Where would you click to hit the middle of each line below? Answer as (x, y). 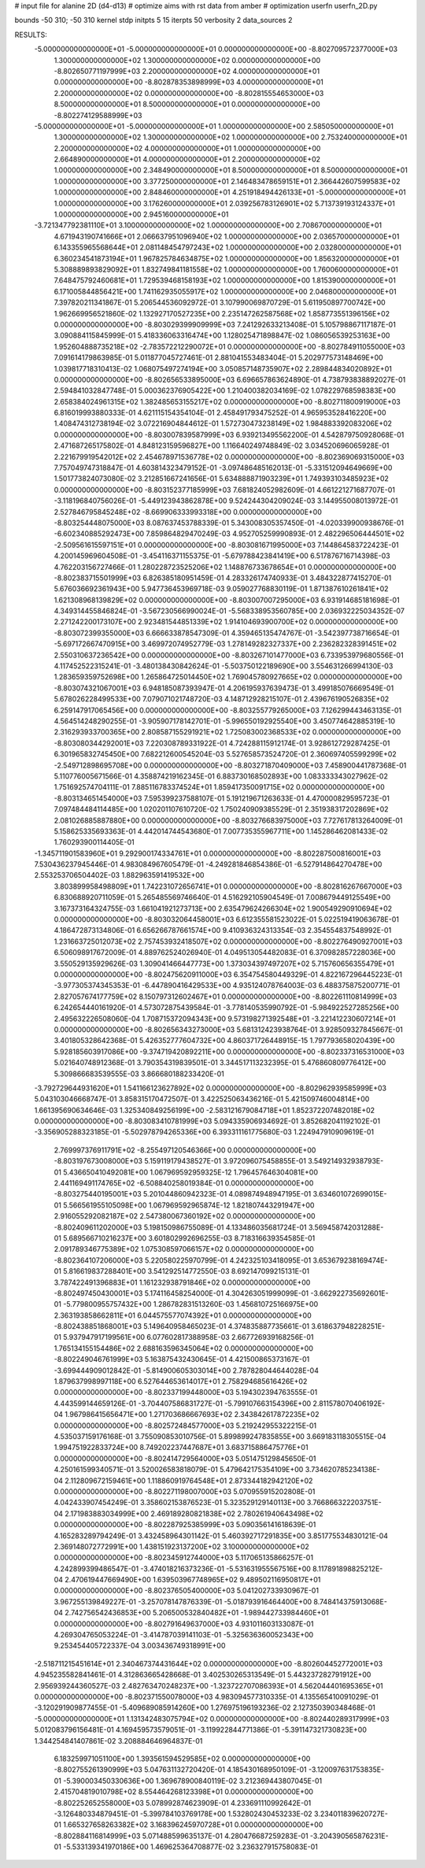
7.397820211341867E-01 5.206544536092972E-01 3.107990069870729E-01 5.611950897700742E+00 (220, 302)
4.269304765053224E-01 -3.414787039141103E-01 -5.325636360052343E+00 (184, 1635)
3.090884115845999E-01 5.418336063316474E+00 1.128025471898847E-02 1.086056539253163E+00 (222, 335)
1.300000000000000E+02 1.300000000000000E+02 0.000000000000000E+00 (187, 60)
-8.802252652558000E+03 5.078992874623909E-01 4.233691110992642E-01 (183, 1803)
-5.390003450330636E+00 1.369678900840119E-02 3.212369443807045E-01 (193, 1781)
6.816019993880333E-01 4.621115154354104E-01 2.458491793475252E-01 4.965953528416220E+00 (220, 412)
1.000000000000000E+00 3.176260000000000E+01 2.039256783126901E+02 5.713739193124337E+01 (224, 203)
